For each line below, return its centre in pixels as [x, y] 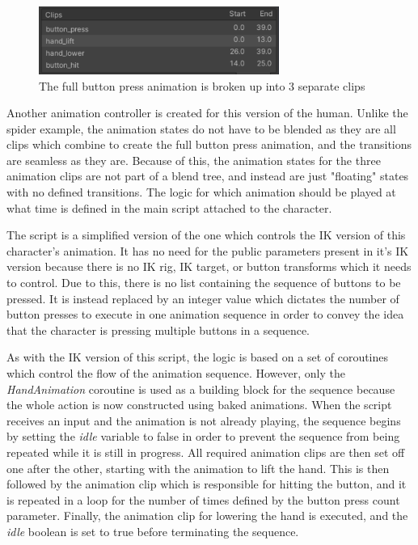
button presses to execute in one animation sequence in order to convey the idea [205, 314]
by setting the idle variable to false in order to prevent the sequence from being [203, 436]
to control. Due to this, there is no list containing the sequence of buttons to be [204, 283]
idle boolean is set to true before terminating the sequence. [153, 531]
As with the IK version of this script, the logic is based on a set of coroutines [198, 357]
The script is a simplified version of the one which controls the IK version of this [206, 235]
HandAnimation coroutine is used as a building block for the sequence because [201, 389]
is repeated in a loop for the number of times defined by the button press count [203, 499]
